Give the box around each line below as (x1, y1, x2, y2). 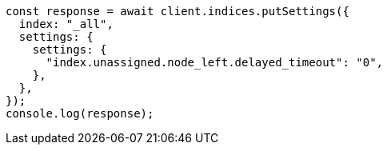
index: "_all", (18, 18, 114, 30)
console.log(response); (6, 107, 154, 120)
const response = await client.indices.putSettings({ (6, 5, 349, 18)
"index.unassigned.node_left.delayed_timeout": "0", (46, 56, 384, 69)
